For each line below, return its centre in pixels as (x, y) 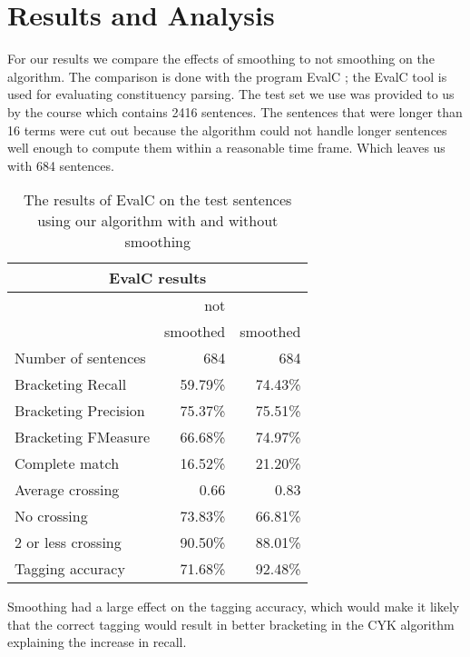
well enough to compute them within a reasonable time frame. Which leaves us (226, 148)
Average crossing (67, 490)
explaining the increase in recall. (97, 642)
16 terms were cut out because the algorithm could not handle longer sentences (227, 129)
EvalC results (158, 278)
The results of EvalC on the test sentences (158, 200)
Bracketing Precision (80, 411)
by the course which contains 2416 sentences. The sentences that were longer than (235, 111)
